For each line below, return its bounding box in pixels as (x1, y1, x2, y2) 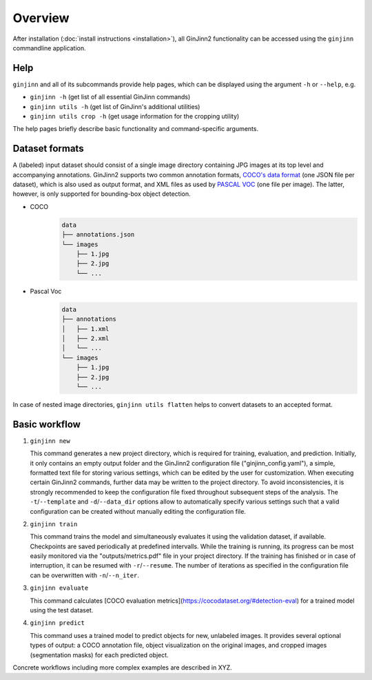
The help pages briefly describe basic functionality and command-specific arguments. (12, 125, 258, 133)
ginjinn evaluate (30, 584, 89, 592)
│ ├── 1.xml (61, 325, 110, 332)
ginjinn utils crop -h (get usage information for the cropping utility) (30, 112, 240, 121)
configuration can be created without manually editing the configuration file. (30, 507, 246, 515)
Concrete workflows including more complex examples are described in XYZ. (12, 663, 232, 672)
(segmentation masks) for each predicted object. (30, 650, 169, 659)
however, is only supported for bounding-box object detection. (12, 190, 191, 198)
